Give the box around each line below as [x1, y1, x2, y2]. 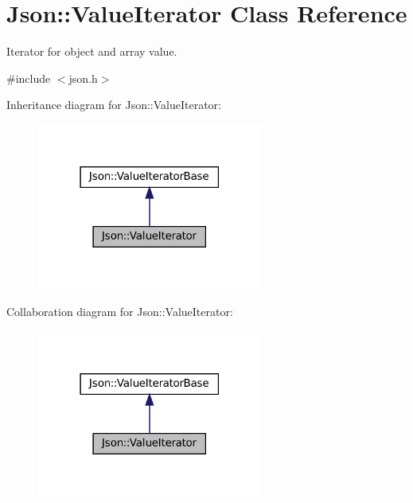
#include [6, 69, 51, 86]
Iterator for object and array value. [6, 43, 177, 60]
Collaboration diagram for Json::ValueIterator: [6, 303, 233, 320]
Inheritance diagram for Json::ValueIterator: [6, 96, 222, 113]
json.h [68, 69, 98, 86]
